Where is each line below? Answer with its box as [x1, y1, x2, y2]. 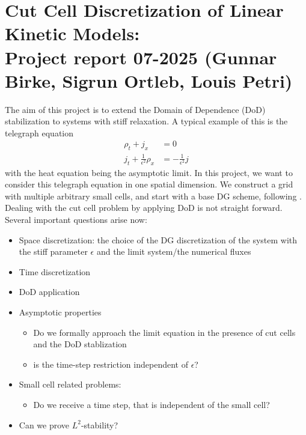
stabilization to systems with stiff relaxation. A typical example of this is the [5, 115, 288, 127]
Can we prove [19, 418, 70, 431]
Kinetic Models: [5, 21, 140, 46]
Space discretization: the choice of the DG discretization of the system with [19, 233, 298, 246]
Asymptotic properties [19, 305, 102, 318]
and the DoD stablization [33, 338, 127, 350]
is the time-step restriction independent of [33, 357, 188, 370]
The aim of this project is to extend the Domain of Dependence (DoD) [5, 103, 266, 115]
